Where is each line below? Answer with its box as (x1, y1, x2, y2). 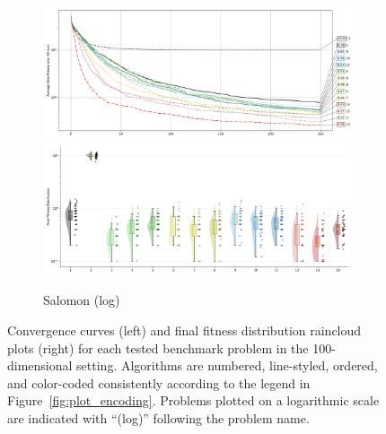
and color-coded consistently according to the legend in (7, 373, 311, 392)
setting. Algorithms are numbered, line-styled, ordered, (76, 356, 378, 375)
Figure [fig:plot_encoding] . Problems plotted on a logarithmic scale (7, 391, 380, 410)
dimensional (7, 356, 73, 375)
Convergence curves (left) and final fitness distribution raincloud (7, 321, 362, 340)
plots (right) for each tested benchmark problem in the (7, 338, 309, 357)
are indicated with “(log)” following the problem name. (7, 409, 310, 428)
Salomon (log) (43, 291, 120, 309)
